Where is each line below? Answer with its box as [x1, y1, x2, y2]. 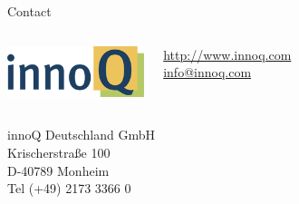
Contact [7, 2, 52, 20]
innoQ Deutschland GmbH [7, 125, 155, 144]
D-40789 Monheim [7, 160, 110, 180]
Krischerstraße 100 [7, 143, 111, 162]
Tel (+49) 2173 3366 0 [7, 179, 131, 198]
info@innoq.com [163, 63, 252, 82]
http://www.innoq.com [163, 44, 292, 63]
